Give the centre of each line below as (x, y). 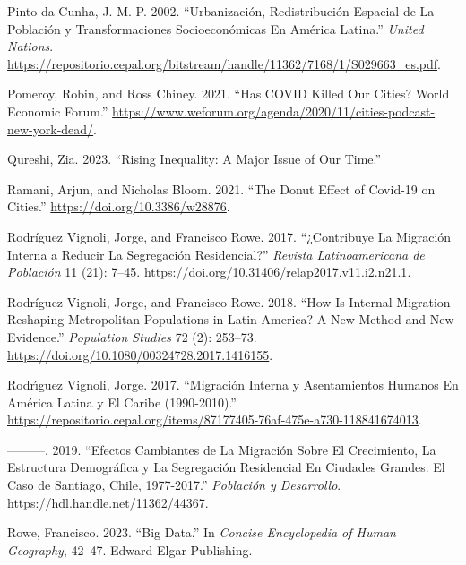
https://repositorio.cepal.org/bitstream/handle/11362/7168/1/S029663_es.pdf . (224, 63)
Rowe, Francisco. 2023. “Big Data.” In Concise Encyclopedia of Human (202, 532)
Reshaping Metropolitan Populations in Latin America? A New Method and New (231, 319)
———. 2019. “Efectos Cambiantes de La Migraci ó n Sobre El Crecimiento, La (222, 449)
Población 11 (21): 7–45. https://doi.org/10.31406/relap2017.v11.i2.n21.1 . (209, 272)
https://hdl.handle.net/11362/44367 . (108, 502)
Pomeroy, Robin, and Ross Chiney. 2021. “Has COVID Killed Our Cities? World (229, 94)
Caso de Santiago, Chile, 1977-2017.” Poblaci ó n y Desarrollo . (174, 485)
